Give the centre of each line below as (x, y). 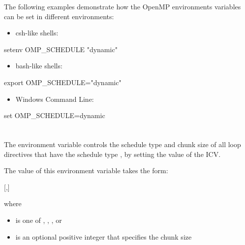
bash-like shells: (39, 66)
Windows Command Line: (55, 99)
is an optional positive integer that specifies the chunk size (104, 236)
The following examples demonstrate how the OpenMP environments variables (122, 6)
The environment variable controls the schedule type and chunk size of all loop (122, 144)
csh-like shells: (37, 33)
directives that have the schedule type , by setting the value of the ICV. (112, 154)
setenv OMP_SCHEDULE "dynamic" (61, 49)
